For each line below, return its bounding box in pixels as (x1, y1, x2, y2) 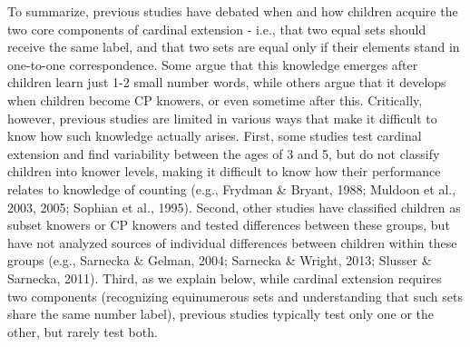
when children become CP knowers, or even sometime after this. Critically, (7, 90, 423, 109)
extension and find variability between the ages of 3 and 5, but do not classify (7, 144, 440, 163)
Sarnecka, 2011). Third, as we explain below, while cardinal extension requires (7, 268, 442, 287)
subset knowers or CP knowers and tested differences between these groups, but (7, 215, 450, 234)
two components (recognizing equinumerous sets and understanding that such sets (7, 286, 463, 305)
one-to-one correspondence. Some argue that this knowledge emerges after (7, 55, 418, 74)
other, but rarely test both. (7, 322, 158, 341)
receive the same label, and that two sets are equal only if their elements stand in (7, 37, 460, 56)
